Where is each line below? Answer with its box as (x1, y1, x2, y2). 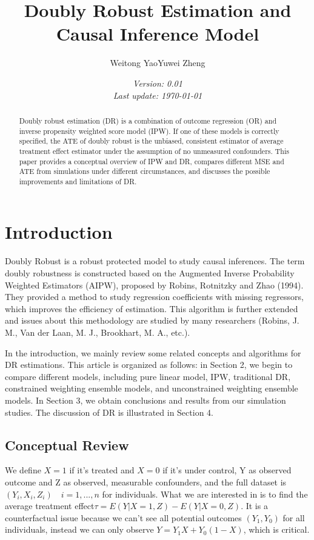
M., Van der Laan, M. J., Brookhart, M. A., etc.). (5, 325, 190, 338)
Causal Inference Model (56, 21, 259, 46)
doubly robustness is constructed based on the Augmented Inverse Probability (5, 267, 295, 279)
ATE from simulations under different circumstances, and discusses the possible (19, 166, 270, 176)
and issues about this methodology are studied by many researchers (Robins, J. (5, 314, 299, 327)
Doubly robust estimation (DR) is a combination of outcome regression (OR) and (19, 115, 276, 125)
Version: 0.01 (133, 76, 182, 89)
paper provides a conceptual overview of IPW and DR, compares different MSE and (19, 156, 284, 166)
